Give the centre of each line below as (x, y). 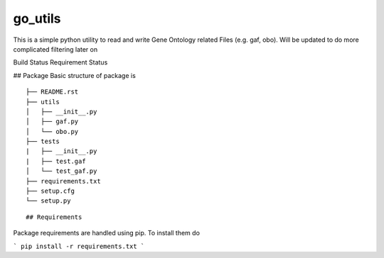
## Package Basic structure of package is (75, 75)
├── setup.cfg (50, 191)
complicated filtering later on (55, 49)
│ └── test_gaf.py (62, 171)
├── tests (43, 141)
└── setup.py (48, 201)
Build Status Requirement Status (60, 62)
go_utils (37, 18)
